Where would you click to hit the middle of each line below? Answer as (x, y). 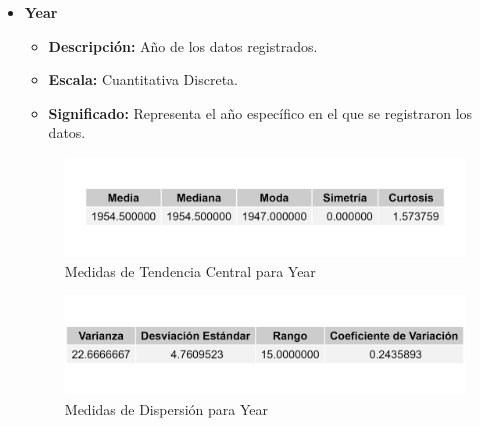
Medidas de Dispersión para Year (166, 408)
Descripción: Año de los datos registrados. (183, 45)
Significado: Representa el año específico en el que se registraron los (260, 112)
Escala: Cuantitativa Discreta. (143, 79)
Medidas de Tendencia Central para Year (190, 270)
